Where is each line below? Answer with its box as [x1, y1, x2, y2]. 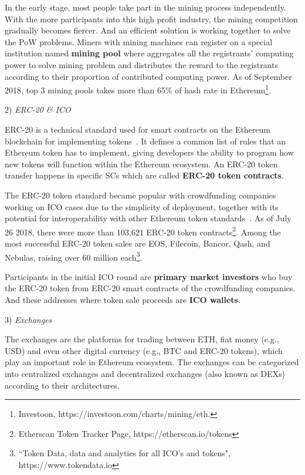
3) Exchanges [5, 313, 52, 325]
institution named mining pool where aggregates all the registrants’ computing [5, 47, 294, 59]
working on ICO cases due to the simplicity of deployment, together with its [5, 200, 279, 213]
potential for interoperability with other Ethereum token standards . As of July [5, 212, 292, 224]
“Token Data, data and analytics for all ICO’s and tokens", [18, 447, 231, 459]
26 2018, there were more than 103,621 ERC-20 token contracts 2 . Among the [5, 224, 281, 238]
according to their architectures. [5, 379, 120, 391]
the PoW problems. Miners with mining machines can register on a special [5, 35, 273, 48]
